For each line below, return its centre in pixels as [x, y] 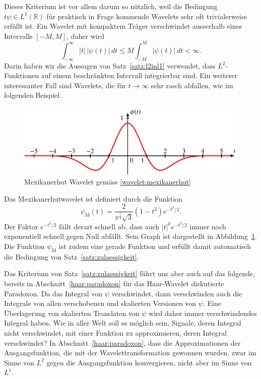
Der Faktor [21, 226]
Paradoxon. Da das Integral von [53, 293]
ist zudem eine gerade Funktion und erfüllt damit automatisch [155, 246]
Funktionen [22, 75]
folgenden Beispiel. [33, 95]
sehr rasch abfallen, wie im [192, 85]
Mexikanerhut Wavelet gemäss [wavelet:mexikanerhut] [108, 182]
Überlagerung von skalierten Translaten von [72, 313]
